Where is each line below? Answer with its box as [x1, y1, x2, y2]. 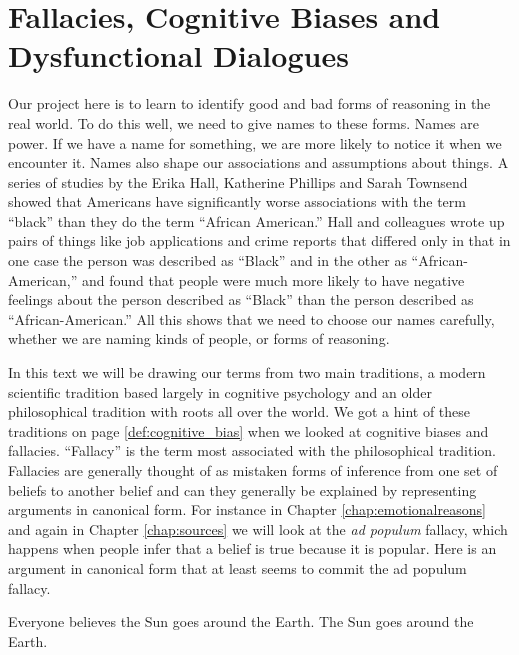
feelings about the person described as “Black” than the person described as [8, 289, 474, 310]
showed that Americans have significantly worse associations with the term [8, 191, 466, 212]
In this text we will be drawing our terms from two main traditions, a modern [8, 362, 486, 383]
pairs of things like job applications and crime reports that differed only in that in [8, 230, 511, 251]
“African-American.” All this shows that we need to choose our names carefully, [8, 308, 495, 329]
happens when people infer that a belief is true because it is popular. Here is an [8, 538, 497, 559]
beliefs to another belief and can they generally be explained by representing [8, 479, 477, 500]
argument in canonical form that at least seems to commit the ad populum [8, 557, 467, 578]
